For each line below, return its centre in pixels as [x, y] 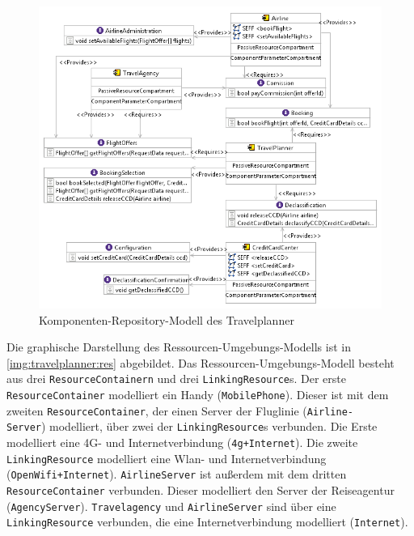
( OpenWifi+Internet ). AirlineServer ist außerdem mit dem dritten [177, 474]
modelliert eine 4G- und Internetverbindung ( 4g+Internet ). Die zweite [182, 442]
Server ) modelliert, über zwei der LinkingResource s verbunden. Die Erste [192, 426]
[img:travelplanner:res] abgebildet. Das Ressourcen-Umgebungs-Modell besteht [201, 362]
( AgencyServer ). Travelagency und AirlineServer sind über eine [171, 506]
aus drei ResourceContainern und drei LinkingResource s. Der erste [176, 379]
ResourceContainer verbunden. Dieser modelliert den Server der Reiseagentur [201, 489]
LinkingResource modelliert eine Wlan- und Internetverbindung [167, 458]
